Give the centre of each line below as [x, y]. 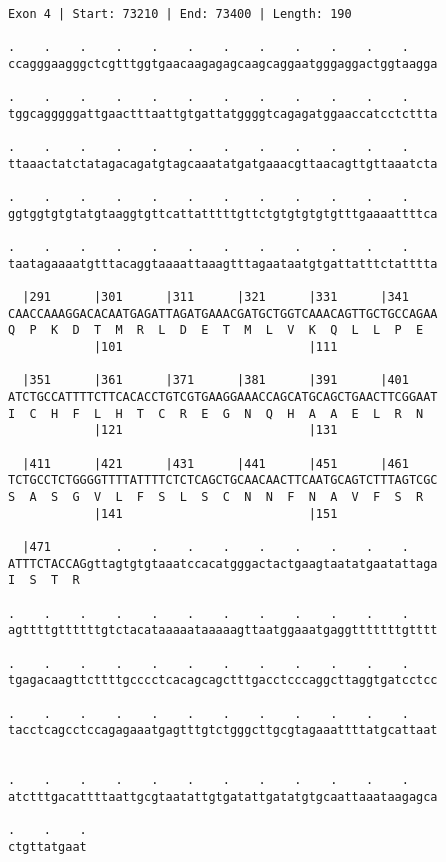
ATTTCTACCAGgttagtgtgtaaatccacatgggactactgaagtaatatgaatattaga [223, 563]
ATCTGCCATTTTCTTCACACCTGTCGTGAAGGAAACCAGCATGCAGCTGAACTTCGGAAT [223, 397]
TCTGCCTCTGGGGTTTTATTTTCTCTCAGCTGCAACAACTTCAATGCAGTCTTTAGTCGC [223, 480]
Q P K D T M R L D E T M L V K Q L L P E [216, 330]
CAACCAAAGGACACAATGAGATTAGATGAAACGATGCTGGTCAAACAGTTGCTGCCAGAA [223, 313]
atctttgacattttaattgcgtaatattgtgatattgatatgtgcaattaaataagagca [223, 796]
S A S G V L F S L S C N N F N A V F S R [216, 497]
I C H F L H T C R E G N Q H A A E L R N [216, 413]
